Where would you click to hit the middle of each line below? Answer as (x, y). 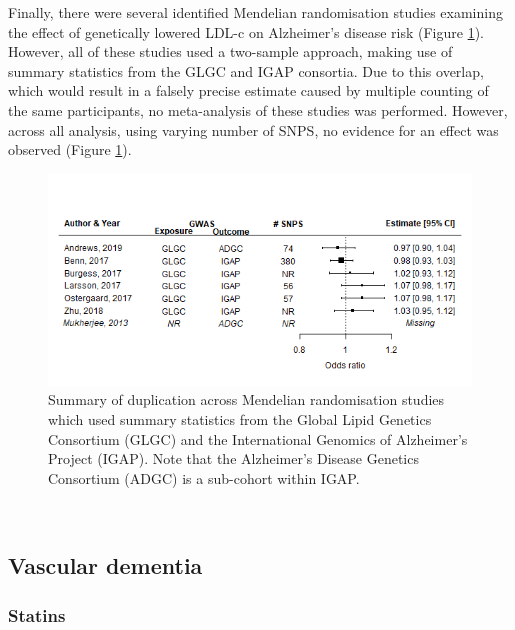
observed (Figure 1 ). (70, 149)
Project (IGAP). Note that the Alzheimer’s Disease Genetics (233, 458)
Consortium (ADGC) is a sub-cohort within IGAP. (204, 477)
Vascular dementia (105, 565)
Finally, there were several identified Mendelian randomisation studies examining (255, 12)
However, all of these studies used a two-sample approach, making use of (230, 51)
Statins (37, 614)
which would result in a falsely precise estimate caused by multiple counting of (248, 90)
